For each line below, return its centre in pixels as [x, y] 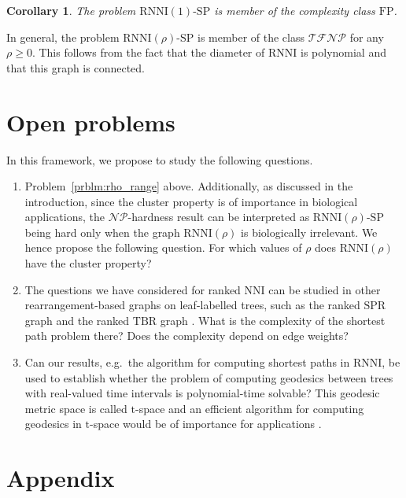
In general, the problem [63, 37]
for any [367, 37]
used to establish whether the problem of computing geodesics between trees [209, 377]
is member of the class [251, 37]
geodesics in [53, 424]
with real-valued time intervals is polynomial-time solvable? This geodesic [202, 393]
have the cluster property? [88, 263]
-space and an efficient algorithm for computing [249, 408]
